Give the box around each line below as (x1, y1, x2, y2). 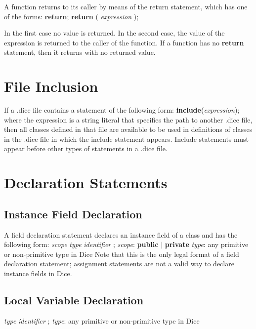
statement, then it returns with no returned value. (4, 47, 156, 57)
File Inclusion (4, 76, 98, 96)
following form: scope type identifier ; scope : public (4, 239, 159, 249)
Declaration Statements (4, 172, 168, 193)
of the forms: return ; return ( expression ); (4, 11, 139, 21)
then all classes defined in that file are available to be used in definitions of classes (4, 124, 253, 134)
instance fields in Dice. (4, 268, 72, 279)
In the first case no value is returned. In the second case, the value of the (4, 28, 225, 38)
